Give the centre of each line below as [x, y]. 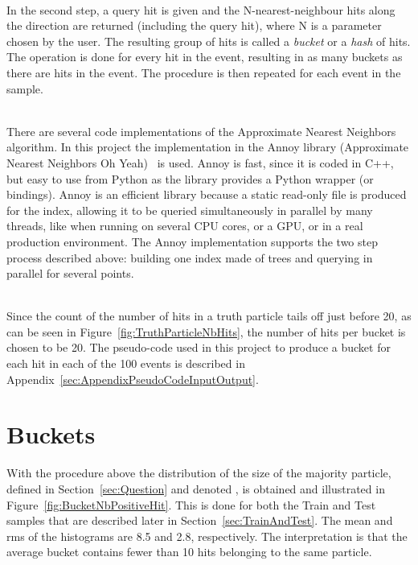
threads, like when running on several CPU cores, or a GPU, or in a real [185, 226]
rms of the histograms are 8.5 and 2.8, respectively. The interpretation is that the [207, 536]
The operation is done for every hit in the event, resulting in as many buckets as [205, 57]
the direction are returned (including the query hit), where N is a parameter [194, 25]
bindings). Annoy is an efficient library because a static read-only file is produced [207, 194]
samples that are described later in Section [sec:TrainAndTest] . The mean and [200, 520]
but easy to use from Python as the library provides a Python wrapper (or [190, 178]
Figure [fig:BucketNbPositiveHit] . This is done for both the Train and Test [191, 504]
